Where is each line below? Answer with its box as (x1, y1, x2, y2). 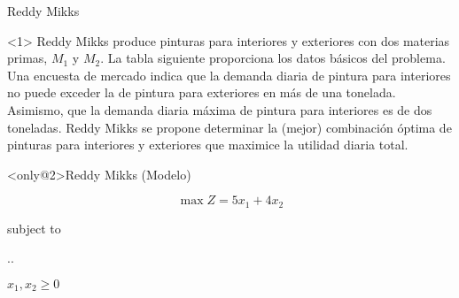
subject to (7, 218, 61, 237)
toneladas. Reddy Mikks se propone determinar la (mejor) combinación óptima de (7, 118, 452, 136)
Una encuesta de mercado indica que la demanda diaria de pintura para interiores (7, 65, 451, 84)
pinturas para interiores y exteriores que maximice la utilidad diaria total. (7, 135, 408, 154)
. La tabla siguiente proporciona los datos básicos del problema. (100, 49, 446, 67)
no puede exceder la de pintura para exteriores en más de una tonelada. (7, 83, 396, 102)
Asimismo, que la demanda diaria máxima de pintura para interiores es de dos (7, 100, 432, 118)
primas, (7, 49, 48, 67)
